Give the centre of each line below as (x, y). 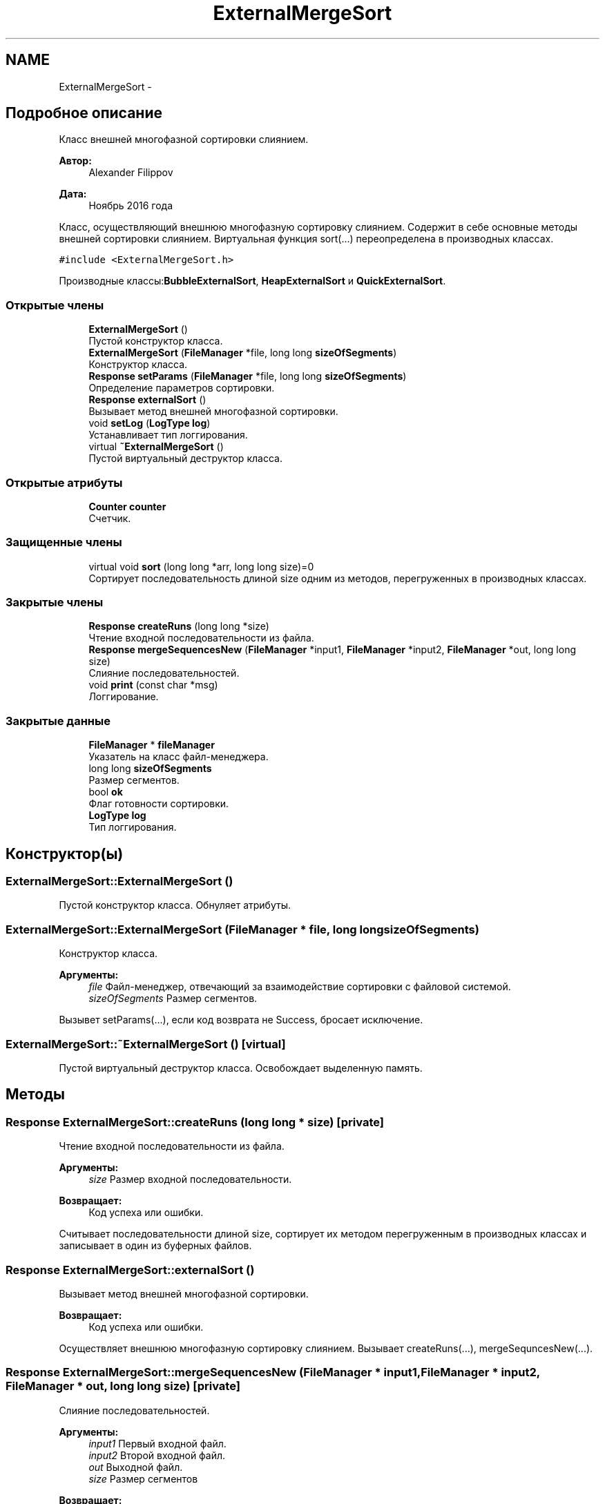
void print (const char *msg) (153, 685)
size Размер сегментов (143, 1478)
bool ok (106, 792)
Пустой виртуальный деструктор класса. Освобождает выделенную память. (241, 1068)
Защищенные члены (64, 542)
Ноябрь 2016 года (131, 206)
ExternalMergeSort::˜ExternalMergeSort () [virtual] (146, 1044)
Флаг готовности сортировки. (159, 804)
